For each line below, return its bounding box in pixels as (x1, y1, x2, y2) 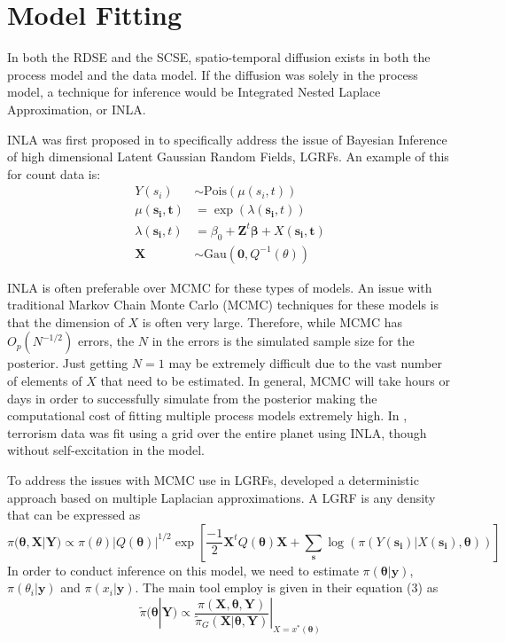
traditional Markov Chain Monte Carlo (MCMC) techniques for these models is (7, 295, 439, 314)
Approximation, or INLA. (7, 99, 146, 118)
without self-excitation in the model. (7, 441, 205, 459)
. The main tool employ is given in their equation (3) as (135, 578, 439, 597)
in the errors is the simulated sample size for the (151, 332, 415, 350)
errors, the (77, 332, 135, 350)
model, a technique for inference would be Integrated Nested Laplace (7, 82, 381, 101)
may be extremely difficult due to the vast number (168, 354, 442, 372)
